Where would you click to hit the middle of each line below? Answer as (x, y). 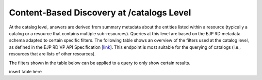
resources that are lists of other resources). (52, 54)
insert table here (25, 71)
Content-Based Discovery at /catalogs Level (100, 13)
